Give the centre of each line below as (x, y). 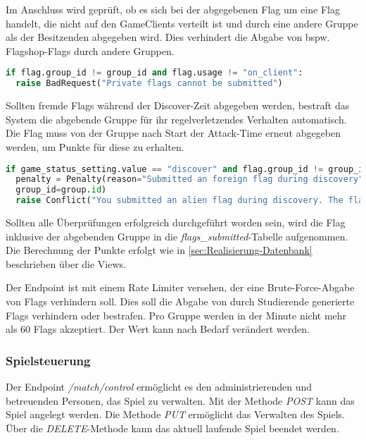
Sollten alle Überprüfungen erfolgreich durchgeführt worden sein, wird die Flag (176, 222)
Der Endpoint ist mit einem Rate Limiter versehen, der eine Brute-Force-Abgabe (180, 287)
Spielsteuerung (48, 360)
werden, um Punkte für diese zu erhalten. (95, 146)
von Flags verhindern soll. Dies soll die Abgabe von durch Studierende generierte (180, 301)
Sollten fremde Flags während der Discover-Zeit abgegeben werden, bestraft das (178, 105)
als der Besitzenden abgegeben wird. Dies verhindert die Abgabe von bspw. (168, 37)
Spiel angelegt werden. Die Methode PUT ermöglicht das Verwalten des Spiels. (175, 414)
